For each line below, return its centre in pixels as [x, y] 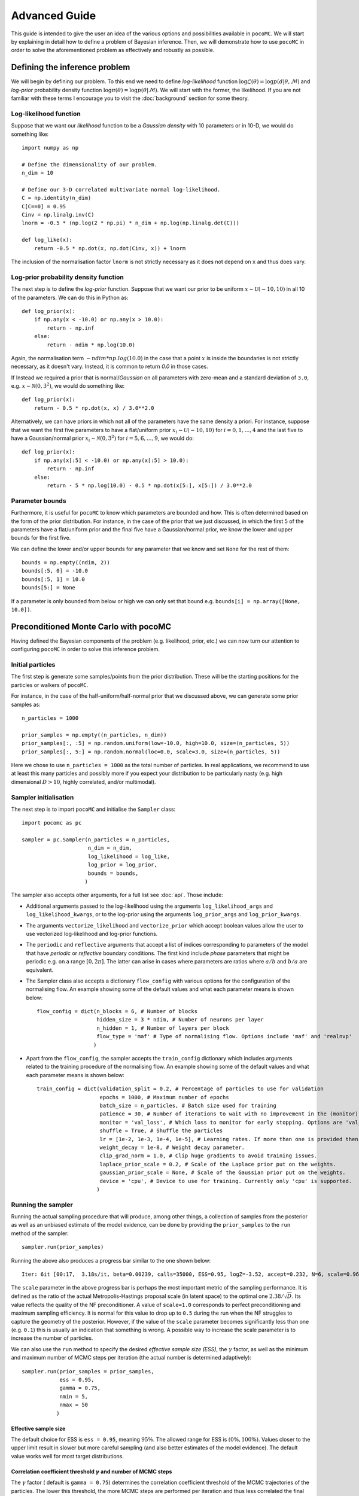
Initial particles [33, 665]
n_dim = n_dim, [110, 848]
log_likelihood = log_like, [129, 856]
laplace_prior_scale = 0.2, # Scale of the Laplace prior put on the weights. [218, 1164]
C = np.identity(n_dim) [57, 198]
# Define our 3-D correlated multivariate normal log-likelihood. [121, 189]
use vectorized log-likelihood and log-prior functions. [92, 934]
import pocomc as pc [52, 823]
